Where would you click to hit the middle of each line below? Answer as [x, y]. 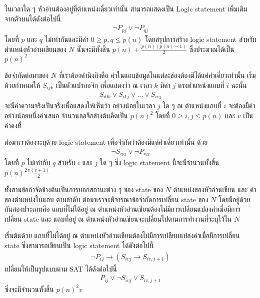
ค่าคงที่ [13, 125]
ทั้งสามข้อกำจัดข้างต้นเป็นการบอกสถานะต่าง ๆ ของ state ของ [84, 189]
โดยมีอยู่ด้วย [234, 199]
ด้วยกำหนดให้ [22, 85]
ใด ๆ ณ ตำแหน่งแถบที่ [192, 106]
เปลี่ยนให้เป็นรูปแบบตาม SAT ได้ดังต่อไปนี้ [61, 268]
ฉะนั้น [239, 85]
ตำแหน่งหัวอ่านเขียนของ [35, 49]
